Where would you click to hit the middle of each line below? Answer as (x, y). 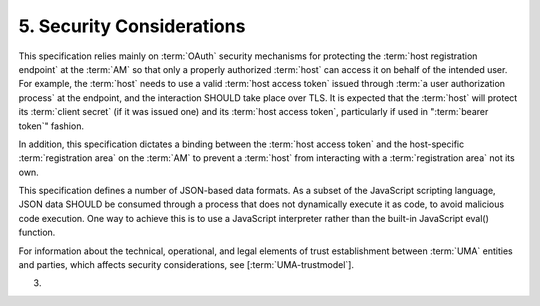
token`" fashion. (51, 126)
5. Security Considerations (132, 26)
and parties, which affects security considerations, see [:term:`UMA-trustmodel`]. (186, 265)
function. (37, 232)
